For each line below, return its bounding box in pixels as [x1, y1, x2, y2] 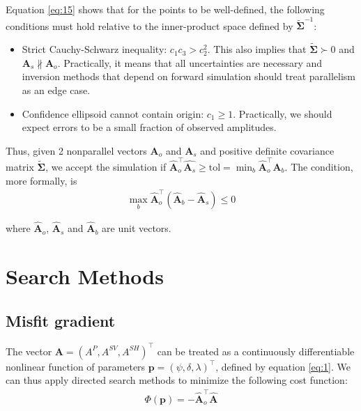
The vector [6, 343, 52, 358]
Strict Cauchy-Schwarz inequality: [22, 42, 167, 56]
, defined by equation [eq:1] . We [215, 359, 351, 373]
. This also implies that [207, 42, 307, 56]
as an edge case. [22, 82, 91, 97]
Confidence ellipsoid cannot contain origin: [22, 106, 204, 121]
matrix [6, 160, 34, 173]
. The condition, [284, 160, 353, 173]
